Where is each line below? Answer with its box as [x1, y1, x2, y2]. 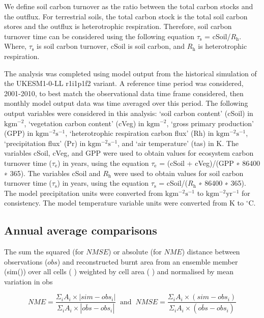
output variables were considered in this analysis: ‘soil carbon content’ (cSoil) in [4, 107, 253, 118]
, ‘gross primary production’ [166, 118, 254, 128]
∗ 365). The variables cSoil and [4, 167, 101, 178]
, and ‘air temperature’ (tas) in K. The [118, 137, 239, 148]
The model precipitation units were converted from [4, 187, 163, 198]
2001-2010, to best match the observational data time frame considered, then [4, 88, 244, 98]
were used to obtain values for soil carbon [113, 167, 244, 178]
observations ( [4, 256, 48, 267]
